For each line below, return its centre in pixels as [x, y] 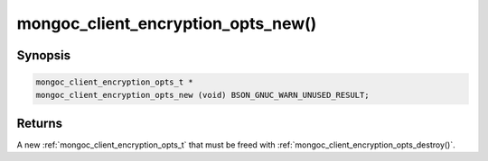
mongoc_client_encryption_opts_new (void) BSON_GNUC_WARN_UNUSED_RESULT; [202, 95]
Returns [40, 123]
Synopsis [44, 55]
